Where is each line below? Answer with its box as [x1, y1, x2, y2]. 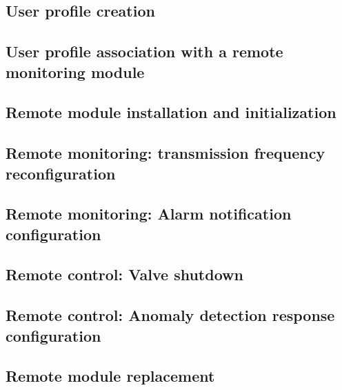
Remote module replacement [6, 365, 215, 387]
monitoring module [6, 61, 145, 82]
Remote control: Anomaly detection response [6, 304, 335, 326]
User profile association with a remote [6, 41, 283, 62]
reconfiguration [6, 162, 116, 184]
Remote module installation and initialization [6, 101, 336, 123]
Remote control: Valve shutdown [6, 264, 243, 285]
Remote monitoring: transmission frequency [6, 142, 325, 164]
